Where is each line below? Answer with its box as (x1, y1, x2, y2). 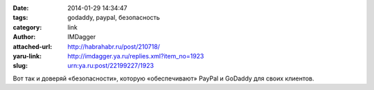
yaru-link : (12, 52, 42, 60)
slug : (12, 62, 28, 70)
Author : (12, 33, 36, 41)
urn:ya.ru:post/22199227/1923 (67, 62, 154, 70)
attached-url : (12, 42, 53, 51)
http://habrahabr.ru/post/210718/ (67, 42, 161, 51)
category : (12, 23, 42, 31)
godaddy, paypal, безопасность (67, 14, 161, 22)
